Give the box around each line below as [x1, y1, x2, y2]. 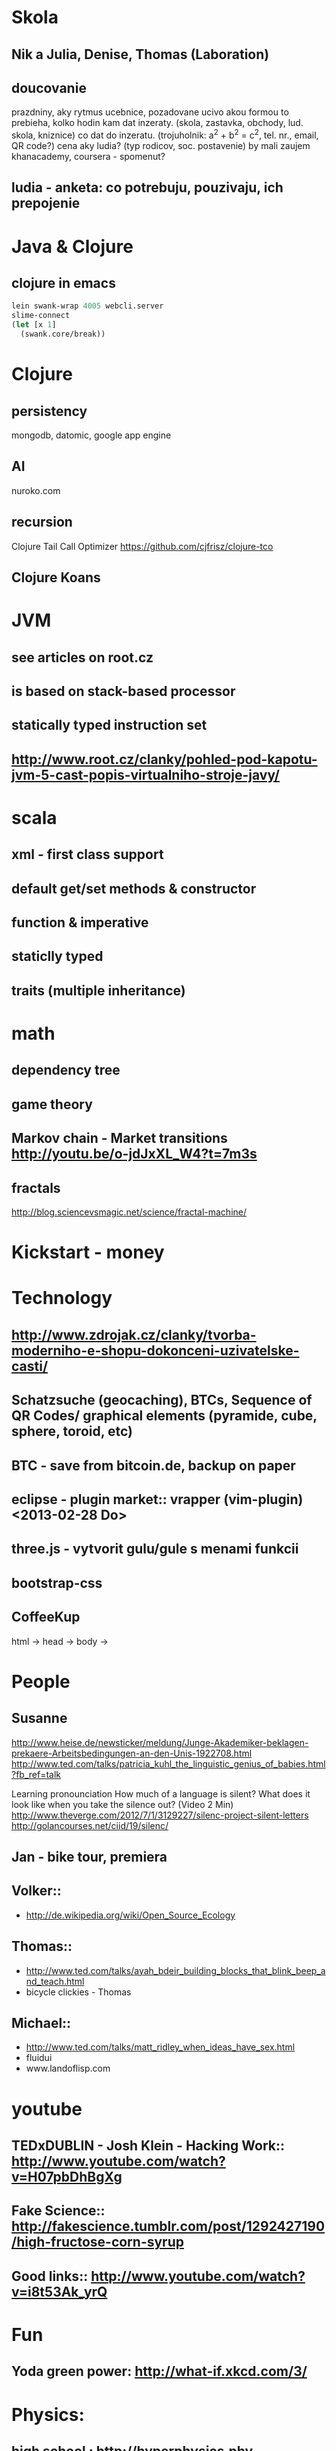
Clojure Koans [11, 569, 101, 586]
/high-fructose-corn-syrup [11, 2234, 184, 2251]
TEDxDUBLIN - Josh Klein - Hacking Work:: [11, 2137, 286, 2154]
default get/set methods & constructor [11, 880, 257, 897]
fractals [11, 1179, 61, 1196]
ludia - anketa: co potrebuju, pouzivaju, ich [11, 179, 284, 196]
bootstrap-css [11, 1574, 103, 1591]
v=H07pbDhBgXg [11, 2168, 123, 2185]
